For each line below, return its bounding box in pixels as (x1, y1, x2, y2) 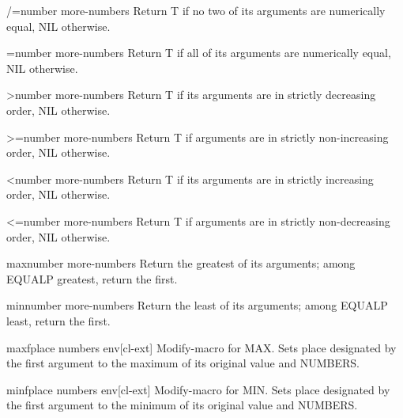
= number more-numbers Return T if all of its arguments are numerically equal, (6, 44, 391, 61)
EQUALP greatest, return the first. (6, 270, 178, 287)
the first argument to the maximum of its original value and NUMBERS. (6, 355, 360, 371)
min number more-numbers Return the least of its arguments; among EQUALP (6, 297, 388, 313)
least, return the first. (6, 312, 111, 329)
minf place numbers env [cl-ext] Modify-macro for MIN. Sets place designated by (6, 381, 390, 397)
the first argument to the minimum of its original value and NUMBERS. (6, 397, 358, 413)
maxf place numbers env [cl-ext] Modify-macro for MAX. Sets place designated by (6, 339, 397, 355)
